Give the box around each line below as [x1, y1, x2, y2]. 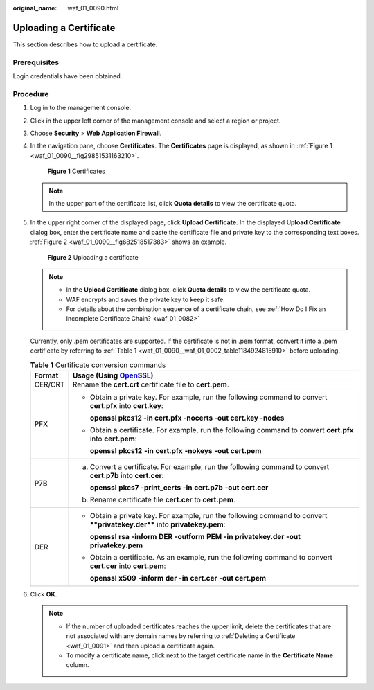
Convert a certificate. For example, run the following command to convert [89, 461, 330, 471]
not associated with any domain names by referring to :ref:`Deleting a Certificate [66, 632, 296, 640]
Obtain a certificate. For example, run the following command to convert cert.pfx [89, 425, 354, 434]
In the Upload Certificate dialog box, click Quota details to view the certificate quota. [66, 285, 311, 294]
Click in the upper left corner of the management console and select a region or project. [30, 116, 281, 125]
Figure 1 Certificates [47, 167, 105, 176]
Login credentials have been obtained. [12, 72, 123, 80]
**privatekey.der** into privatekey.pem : [89, 520, 226, 529]
